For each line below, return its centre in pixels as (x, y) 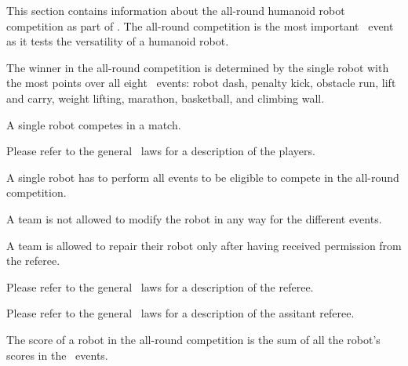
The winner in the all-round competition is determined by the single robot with (198, 67)
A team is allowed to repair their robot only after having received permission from (204, 245)
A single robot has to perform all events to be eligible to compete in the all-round (203, 177)
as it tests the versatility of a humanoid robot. (118, 41)
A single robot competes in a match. (94, 124)
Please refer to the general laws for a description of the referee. (160, 286)
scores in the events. (57, 355)
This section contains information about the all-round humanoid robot (176, 10)
